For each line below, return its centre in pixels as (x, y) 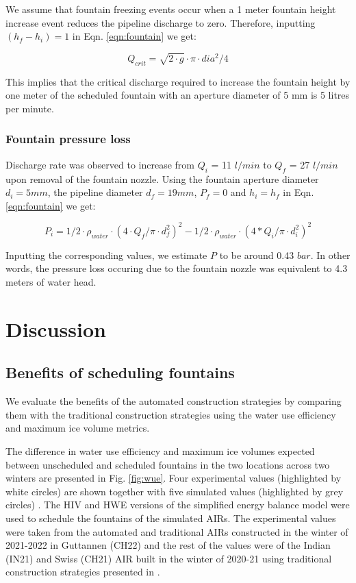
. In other (330, 255)
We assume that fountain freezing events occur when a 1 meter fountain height (171, 9)
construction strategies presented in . (83, 572)
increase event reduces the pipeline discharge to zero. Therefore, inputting (161, 22)
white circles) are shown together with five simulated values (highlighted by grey (175, 491)
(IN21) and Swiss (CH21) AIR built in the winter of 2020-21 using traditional (169, 558)
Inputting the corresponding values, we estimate (106, 255)
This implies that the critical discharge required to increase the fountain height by (178, 81)
